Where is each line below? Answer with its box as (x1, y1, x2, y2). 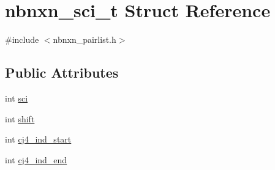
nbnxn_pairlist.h (53, 33, 116, 46)
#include (5, 33, 39, 46)
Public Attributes (5, 63, 119, 82)
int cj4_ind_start (5, 133, 72, 146)
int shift (5, 112, 35, 125)
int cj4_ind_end (5, 153, 67, 166)
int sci (5, 91, 28, 104)
